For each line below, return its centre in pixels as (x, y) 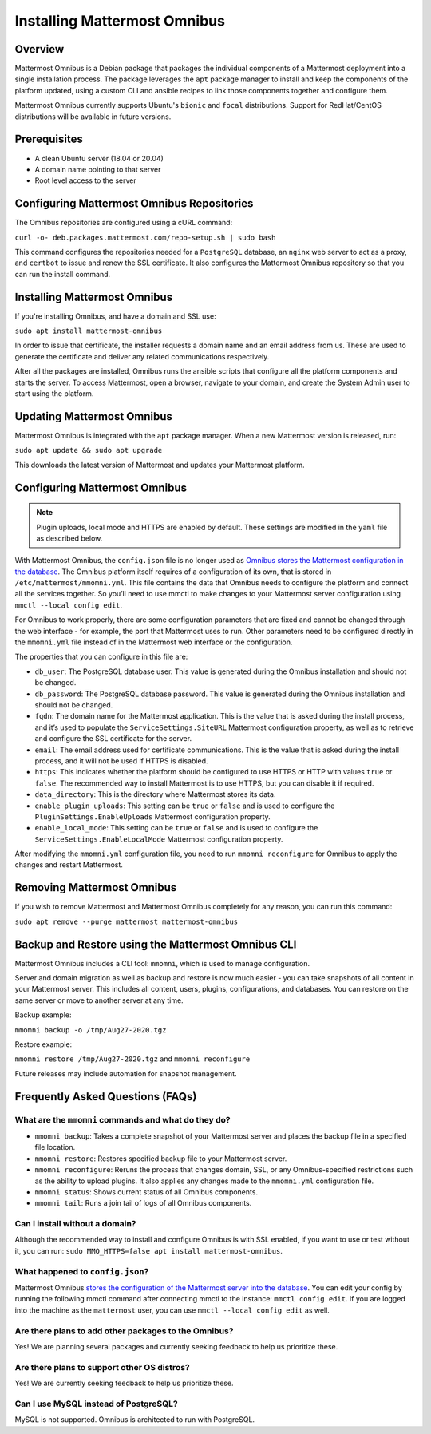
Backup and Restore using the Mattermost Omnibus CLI (156, 944)
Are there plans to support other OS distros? (103, 1367)
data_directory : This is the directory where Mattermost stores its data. (155, 794)
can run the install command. (63, 274)
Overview (40, 49)
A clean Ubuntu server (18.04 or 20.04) (99, 158)
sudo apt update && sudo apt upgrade (89, 450)
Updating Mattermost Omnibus (94, 416)
